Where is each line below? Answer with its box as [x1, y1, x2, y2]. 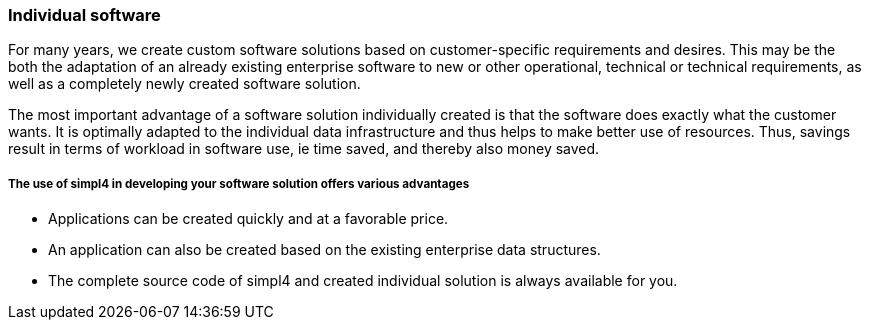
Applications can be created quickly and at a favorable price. [48, 210, 449, 228]
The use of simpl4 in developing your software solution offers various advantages [8, 176, 470, 191]
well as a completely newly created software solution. [8, 75, 361, 93]
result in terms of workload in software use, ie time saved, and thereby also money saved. [8, 140, 600, 158]
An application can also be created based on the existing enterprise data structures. [48, 241, 601, 259]
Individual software [8, 5, 161, 25]
